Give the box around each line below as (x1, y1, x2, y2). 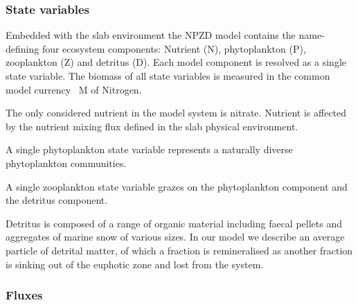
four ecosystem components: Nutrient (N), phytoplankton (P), (42, 41, 306, 55)
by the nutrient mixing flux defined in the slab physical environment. (6, 119, 298, 133)
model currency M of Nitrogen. (6, 82, 142, 96)
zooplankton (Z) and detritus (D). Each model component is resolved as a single (6, 55, 347, 69)
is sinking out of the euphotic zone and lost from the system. (6, 256, 264, 271)
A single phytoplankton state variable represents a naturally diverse (6, 142, 293, 157)
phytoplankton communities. (6, 155, 127, 170)
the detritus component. (6, 193, 108, 207)
